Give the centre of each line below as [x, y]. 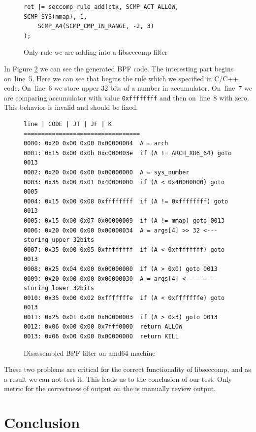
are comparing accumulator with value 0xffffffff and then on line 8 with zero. [127, 97]
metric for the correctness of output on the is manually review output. [110, 388]
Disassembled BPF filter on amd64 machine [90, 352]
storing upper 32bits [59, 240]
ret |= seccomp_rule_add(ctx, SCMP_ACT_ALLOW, [101, 7]
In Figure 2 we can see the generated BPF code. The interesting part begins [119, 68]
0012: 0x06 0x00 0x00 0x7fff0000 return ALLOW [103, 327]
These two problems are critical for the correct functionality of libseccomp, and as [128, 369]
